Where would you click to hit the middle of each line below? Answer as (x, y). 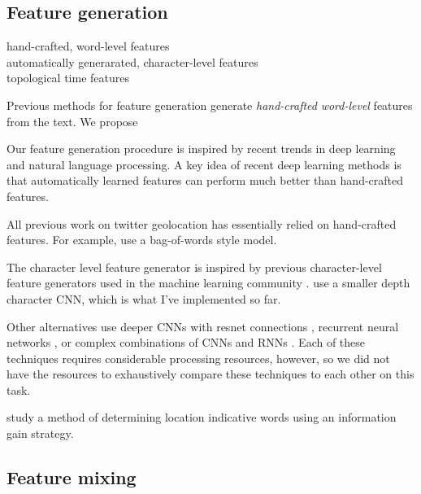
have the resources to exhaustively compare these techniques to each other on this (210, 374)
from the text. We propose (72, 121)
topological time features (68, 78)
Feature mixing (72, 477)
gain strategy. (40, 433)
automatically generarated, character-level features (132, 61)
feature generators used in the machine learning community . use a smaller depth (208, 283)
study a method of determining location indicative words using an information (202, 417)
